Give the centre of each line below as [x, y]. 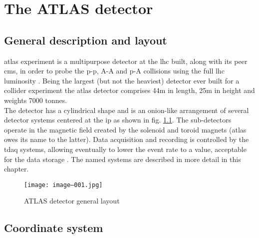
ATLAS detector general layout [72, 201]
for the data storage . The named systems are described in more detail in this [123, 159]
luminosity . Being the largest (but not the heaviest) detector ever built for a [122, 80]
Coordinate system [54, 228]
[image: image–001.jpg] [63, 185]
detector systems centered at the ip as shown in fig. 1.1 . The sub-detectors [118, 120]
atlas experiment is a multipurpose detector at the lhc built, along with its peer [126, 61]
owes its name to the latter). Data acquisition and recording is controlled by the [127, 139]
